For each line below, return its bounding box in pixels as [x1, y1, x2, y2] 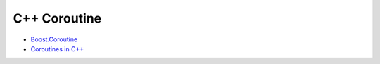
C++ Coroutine [13, 11, 102, 26]
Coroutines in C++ [30, 44, 84, 53]
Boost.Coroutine [30, 35, 78, 44]
